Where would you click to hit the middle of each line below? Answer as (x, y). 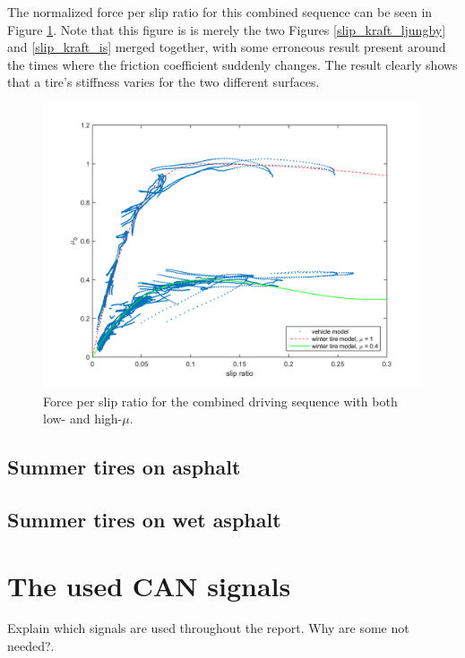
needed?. (31, 646)
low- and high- (83, 419)
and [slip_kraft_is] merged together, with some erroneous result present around (227, 47)
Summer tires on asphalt (124, 467)
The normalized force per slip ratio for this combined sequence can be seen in (220, 12)
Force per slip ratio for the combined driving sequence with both (220, 401)
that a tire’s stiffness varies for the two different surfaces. (164, 82)
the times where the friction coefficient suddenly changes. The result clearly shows (232, 64)
